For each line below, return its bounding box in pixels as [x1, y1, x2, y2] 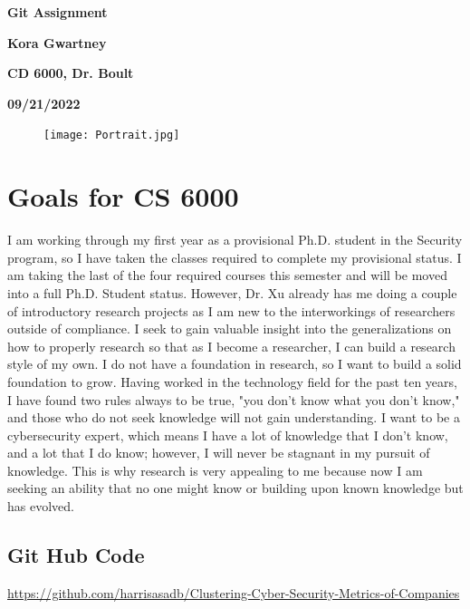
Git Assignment [7, 3, 108, 21]
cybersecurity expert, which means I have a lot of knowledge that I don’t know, [7, 425, 448, 444]
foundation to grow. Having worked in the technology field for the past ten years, [7, 372, 457, 391]
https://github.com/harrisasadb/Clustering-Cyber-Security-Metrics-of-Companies [7, 583, 460, 602]
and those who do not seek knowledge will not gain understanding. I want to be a [7, 408, 460, 427]
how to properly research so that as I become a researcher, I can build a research [7, 336, 456, 355]
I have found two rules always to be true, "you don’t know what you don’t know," [7, 390, 460, 409]
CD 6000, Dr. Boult [7, 63, 134, 82]
